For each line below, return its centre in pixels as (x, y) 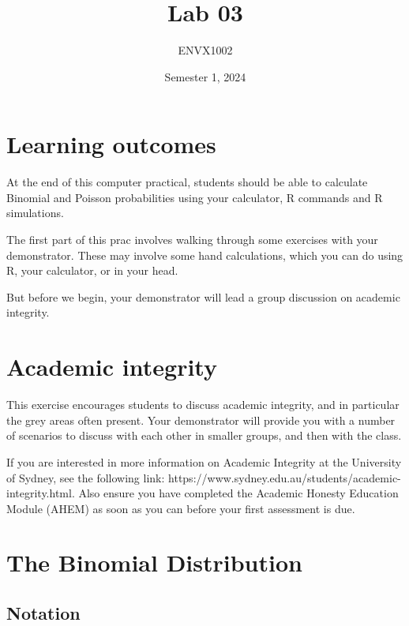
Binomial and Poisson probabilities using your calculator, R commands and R (195, 197)
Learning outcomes (111, 144)
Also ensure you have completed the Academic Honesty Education (238, 493)
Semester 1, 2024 (205, 76)
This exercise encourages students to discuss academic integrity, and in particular (203, 405)
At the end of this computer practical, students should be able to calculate (187, 182)
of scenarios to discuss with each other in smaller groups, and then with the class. (204, 435)
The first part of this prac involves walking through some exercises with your (192, 240)
